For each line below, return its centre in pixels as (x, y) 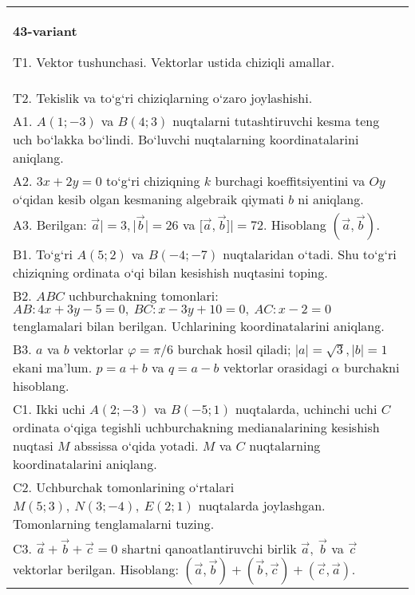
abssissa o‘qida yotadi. (136, 445)
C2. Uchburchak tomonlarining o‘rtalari (124, 487)
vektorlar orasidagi (275, 367)
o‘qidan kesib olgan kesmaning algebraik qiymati (148, 199)
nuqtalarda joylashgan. (262, 505)
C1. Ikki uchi (49, 409)
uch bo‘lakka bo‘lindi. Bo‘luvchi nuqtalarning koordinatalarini (186, 139)
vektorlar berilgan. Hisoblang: (96, 569)
